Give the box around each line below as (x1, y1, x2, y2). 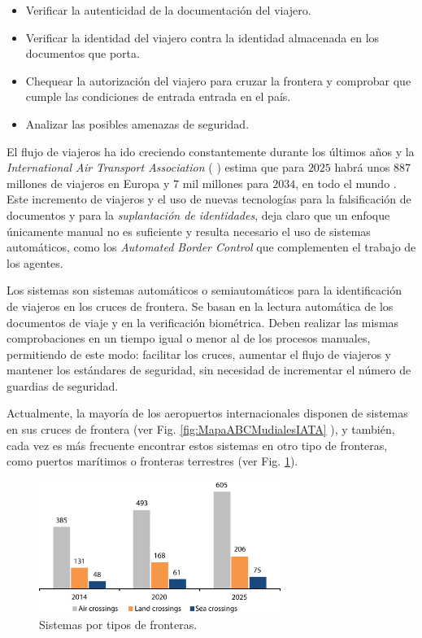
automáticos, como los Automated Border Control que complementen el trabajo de (7, 238, 416, 256)
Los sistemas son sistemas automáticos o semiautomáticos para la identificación (7, 282, 402, 299)
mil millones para (182, 174, 269, 191)
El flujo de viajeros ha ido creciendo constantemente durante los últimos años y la (7, 142, 415, 159)
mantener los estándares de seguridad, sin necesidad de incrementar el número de (7, 361, 411, 378)
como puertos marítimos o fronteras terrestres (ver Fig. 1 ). (7, 452, 298, 470)
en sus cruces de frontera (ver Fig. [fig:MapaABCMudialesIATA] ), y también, (7, 421, 395, 438)
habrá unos (334, 159, 390, 176)
